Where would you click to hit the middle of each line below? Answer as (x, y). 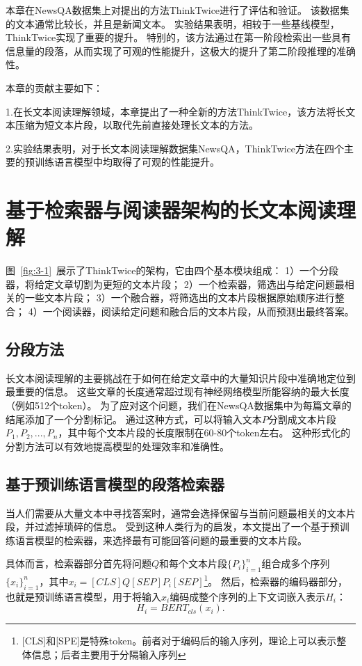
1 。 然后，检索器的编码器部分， (276, 580)
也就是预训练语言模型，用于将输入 (83, 596)
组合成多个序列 (296, 563)
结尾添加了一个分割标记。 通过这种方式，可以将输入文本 (134, 419)
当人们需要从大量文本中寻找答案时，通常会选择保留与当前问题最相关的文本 (176, 513)
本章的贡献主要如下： (54, 87)
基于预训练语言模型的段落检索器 (115, 483)
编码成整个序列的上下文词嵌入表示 (248, 596)
